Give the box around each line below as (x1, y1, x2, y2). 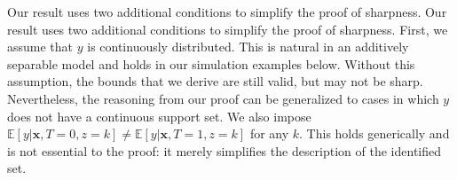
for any (249, 124, 289, 143)
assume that (7, 37, 74, 56)
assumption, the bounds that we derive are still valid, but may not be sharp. (7, 72, 423, 90)
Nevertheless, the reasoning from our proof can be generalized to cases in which (7, 89, 439, 107)
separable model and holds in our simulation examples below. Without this (7, 54, 415, 73)
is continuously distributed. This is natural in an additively (87, 37, 409, 56)
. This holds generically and (299, 124, 450, 143)
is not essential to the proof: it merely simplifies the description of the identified (7, 141, 442, 160)
